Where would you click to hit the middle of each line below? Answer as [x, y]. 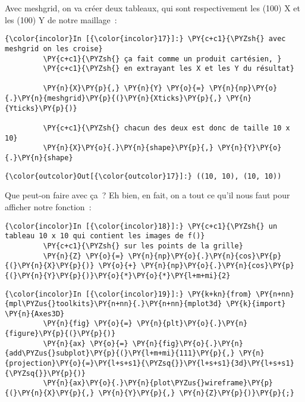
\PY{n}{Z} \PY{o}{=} [84, 256]
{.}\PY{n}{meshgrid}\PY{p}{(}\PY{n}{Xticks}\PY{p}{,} [114, 99]
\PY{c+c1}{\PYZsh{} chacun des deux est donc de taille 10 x [166, 128]
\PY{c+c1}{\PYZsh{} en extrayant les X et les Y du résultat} [169, 69]
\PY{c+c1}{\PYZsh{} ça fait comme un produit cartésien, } [162, 59]
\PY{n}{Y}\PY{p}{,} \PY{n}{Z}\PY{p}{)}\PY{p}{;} [196, 393]
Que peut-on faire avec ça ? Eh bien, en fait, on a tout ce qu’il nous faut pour [147, 195]
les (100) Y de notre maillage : [61, 19]
